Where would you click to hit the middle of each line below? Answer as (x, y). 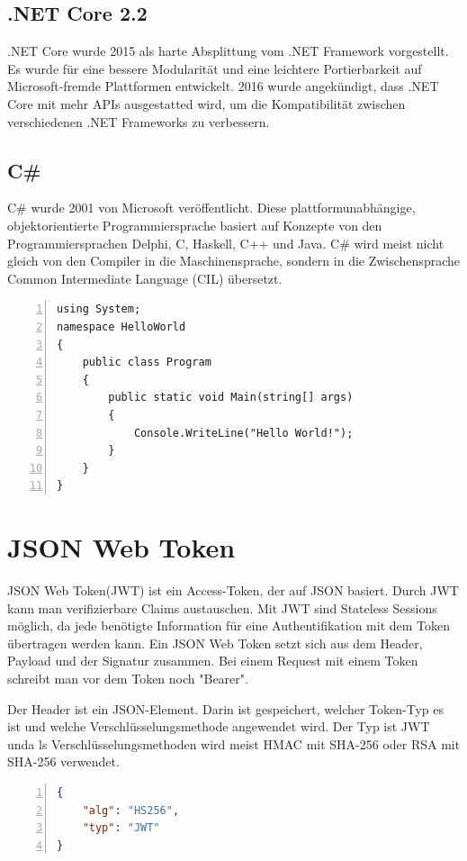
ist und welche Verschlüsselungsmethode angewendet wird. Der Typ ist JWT (219, 726)
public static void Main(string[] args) (231, 398)
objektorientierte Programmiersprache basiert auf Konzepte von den (195, 225)
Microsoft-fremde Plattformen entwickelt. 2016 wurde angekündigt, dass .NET (223, 86)
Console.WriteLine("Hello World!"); (243, 433)
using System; (99, 309)
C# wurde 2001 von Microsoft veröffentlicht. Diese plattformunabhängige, (211, 208)
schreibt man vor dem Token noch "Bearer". (128, 678)
